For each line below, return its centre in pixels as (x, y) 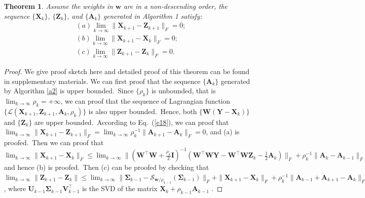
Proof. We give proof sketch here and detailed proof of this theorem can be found (127, 71)
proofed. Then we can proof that (54, 142)
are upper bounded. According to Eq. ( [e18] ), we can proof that (131, 122)
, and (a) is (223, 132)
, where (15, 188)
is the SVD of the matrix (120, 188)
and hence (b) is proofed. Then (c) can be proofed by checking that (107, 167)
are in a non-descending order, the (176, 6)
